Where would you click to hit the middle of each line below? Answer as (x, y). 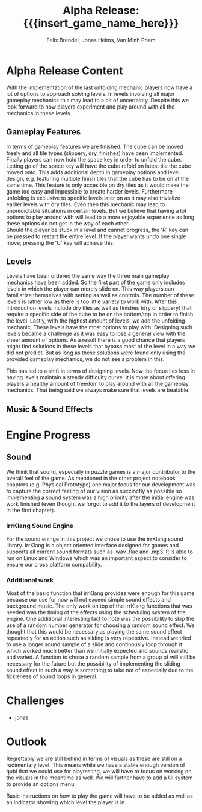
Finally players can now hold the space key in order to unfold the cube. (94, 159)
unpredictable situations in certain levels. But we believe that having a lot (96, 210)
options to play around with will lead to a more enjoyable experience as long (100, 217)
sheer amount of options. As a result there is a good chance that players (96, 340)
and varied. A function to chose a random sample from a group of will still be (101, 657)
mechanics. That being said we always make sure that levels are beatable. (98, 390)
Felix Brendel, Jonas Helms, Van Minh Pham (101, 40)
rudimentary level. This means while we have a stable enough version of (96, 765)
